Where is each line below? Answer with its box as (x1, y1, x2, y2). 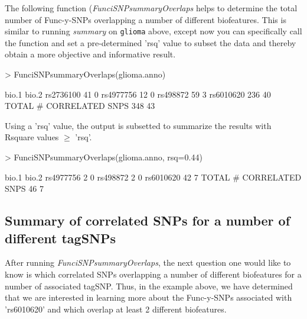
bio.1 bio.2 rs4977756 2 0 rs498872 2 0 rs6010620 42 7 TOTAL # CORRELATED (5, 170, 302, 183)
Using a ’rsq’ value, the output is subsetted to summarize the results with (5, 119, 272, 131)
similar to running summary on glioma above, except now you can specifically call (5, 25, 302, 37)
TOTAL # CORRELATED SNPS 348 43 (5, 99, 155, 112)
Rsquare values (5, 131, 59, 143)
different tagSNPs (5, 228, 116, 247)
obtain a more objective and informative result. (5, 48, 176, 60)
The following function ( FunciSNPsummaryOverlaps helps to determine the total (5, 2, 298, 14)
